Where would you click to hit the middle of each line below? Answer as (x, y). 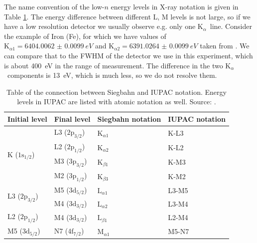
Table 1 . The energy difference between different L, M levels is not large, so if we (127, 16)
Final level (72, 119)
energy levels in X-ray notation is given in (175, 6)
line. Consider (231, 26)
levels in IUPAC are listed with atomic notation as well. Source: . (117, 102)
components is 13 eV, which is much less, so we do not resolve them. (112, 75)
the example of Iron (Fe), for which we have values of (85, 36)
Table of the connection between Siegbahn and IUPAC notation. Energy (117, 92)
